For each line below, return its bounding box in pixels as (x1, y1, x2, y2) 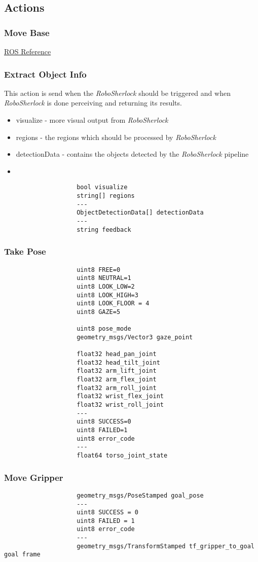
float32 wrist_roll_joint (77, 401, 164, 409)
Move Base (4, 26, 50, 39)
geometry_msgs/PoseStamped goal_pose (77, 491, 204, 499)
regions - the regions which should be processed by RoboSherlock (16, 131, 216, 142)
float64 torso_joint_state (77, 451, 168, 459)
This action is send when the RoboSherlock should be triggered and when (4, 87, 231, 98)
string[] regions (77, 192, 135, 200)
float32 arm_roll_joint (77, 384, 157, 392)
